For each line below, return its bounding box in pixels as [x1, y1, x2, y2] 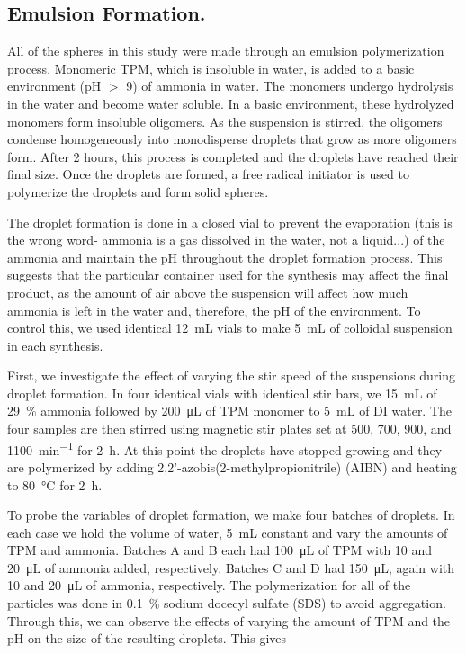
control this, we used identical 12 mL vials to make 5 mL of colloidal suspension [7, 318, 453, 337]
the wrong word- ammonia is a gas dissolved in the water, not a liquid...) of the [7, 230, 445, 249]
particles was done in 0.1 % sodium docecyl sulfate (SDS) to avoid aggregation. [7, 594, 446, 613]
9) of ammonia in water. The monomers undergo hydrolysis [126, 76, 453, 95]
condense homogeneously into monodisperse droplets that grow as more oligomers [7, 130, 457, 148]
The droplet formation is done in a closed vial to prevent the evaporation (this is [7, 212, 453, 231]
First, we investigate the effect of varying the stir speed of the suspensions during [7, 366, 455, 385]
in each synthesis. [7, 335, 103, 354]
